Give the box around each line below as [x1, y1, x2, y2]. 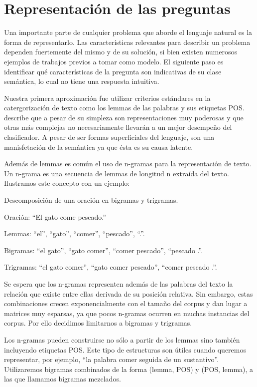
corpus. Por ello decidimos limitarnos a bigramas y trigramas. [4, 318, 192, 328]
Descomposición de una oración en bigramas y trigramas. [4, 195, 178, 205]
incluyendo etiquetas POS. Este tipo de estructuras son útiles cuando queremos [4, 344, 246, 355]
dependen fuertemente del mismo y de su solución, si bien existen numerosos [4, 46, 238, 57]
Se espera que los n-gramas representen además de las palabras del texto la [4, 279, 233, 289]
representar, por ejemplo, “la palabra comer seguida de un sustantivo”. [4, 354, 219, 365]
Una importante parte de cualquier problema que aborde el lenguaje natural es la [4, 27, 253, 37]
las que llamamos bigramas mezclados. [4, 374, 121, 384]
